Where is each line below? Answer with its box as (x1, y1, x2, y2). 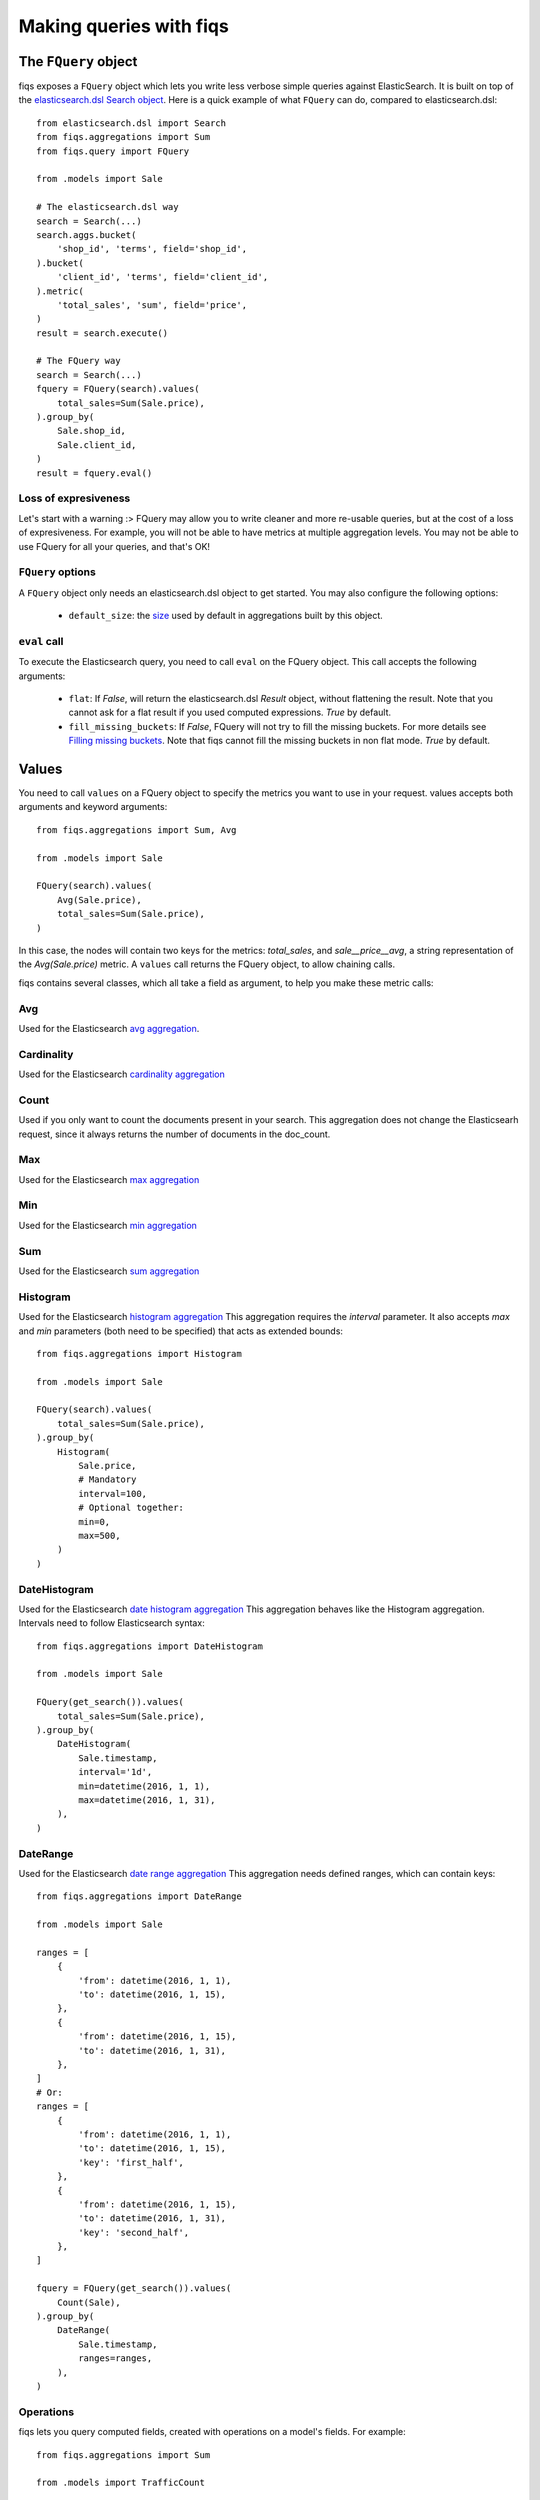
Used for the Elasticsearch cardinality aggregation (18, 1068, 225, 1080)
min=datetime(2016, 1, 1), (78, 1780, 211, 1792)
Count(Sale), (56, 2296, 121, 2308)
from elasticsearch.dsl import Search (36, 117, 227, 129)
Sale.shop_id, (56, 425, 127, 437)
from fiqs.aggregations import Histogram (36, 1348, 242, 1359)
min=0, (78, 1516, 111, 1527)
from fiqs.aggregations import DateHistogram (36, 1640, 264, 1652)
